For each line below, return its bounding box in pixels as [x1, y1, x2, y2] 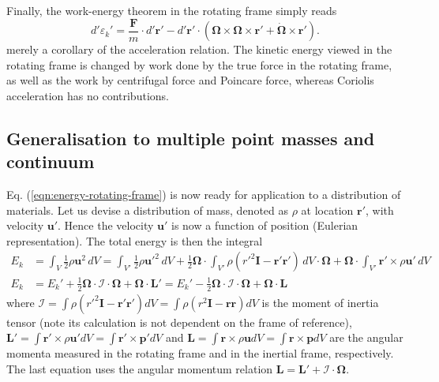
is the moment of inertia [261, 294, 379, 310]
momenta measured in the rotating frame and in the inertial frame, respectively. [6, 345, 394, 361]
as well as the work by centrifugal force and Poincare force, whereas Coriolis [6, 72, 374, 88]
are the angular [329, 329, 403, 346]
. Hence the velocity [58, 217, 154, 234]
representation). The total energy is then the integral [6, 232, 263, 249]
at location [301, 201, 354, 218]
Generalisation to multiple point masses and [6, 125, 375, 150]
